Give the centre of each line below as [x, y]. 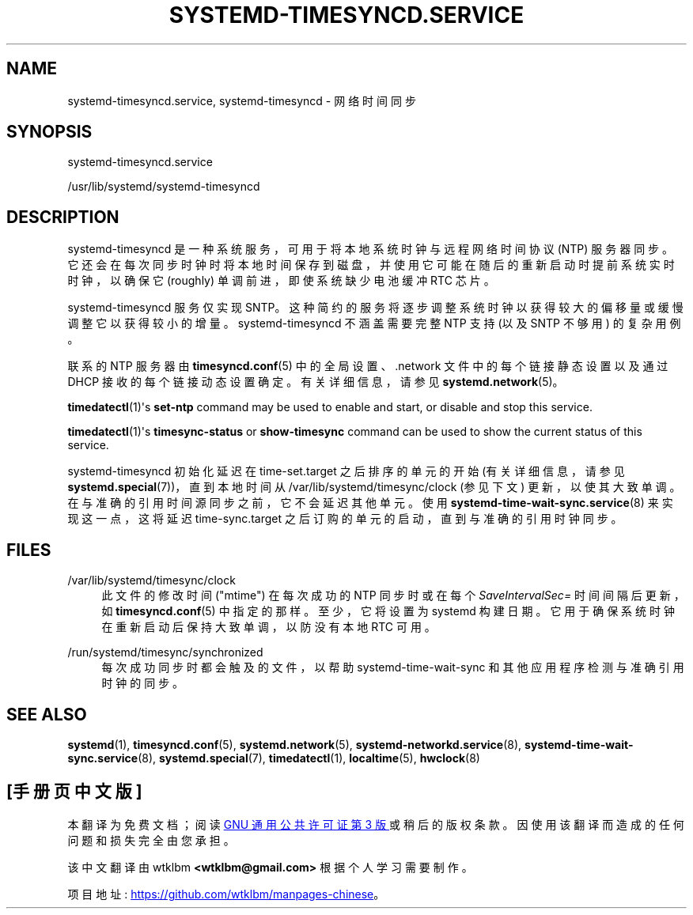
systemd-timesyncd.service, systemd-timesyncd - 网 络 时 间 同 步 [242, 100]
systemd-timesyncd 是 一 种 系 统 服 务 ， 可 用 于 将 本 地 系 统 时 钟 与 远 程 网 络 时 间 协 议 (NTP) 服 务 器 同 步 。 [371, 249]
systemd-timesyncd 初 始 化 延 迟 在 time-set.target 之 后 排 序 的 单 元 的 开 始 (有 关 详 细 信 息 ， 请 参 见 [346, 471]
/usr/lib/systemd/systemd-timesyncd [164, 187]
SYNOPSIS [49, 132]
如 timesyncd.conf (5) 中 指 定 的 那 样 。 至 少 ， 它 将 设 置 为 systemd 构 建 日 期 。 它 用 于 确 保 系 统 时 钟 [388, 611]
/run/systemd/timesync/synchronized [165, 652]
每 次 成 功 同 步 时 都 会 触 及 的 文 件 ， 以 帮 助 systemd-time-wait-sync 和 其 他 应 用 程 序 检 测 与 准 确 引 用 [393, 667]
